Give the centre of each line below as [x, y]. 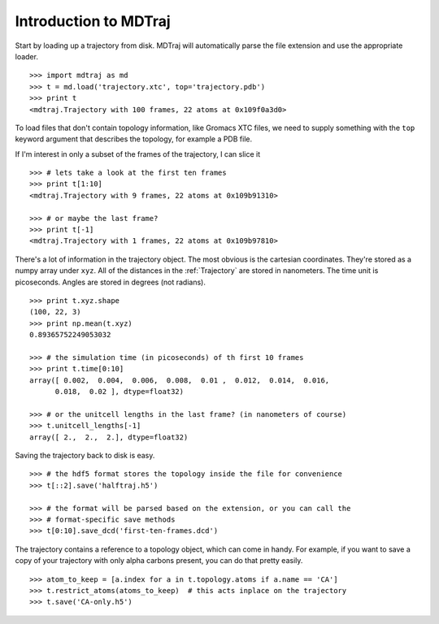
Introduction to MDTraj [93, 21]
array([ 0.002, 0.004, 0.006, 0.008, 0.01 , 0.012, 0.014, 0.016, [180, 380]
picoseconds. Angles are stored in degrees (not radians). [111, 282]
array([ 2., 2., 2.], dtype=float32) [109, 437]
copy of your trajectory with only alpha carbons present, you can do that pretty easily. [159, 561]
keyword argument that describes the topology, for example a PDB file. [133, 139]
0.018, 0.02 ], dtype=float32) [120, 392]
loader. [26, 56]
